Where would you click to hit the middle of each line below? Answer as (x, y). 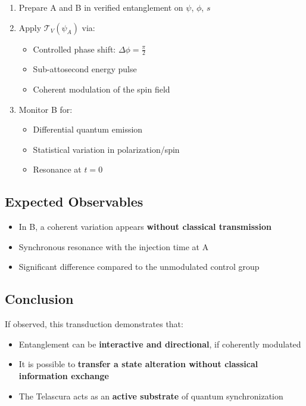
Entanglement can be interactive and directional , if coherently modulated (160, 344)
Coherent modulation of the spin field (102, 89)
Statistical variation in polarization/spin (106, 149)
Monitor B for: (46, 109)
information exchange (64, 375)
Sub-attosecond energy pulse (85, 69)
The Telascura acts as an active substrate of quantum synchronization (151, 396)
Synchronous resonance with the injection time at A (114, 246)
